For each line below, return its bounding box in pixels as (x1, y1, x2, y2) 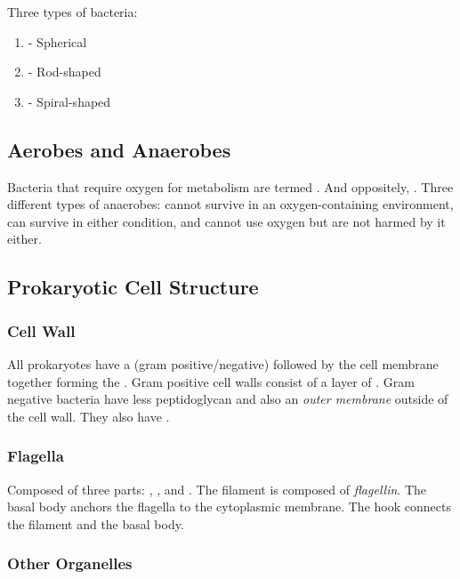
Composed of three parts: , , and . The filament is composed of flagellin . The (7, 479, 426, 498)
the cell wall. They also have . (7, 406, 170, 425)
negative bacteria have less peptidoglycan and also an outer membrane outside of (7, 390, 448, 408)
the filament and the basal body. (7, 514, 184, 533)
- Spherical (28, 32, 87, 51)
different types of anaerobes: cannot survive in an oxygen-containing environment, (7, 195, 454, 213)
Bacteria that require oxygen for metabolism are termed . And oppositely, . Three (7, 177, 454, 196)
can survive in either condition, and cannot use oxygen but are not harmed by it (7, 212, 446, 230)
